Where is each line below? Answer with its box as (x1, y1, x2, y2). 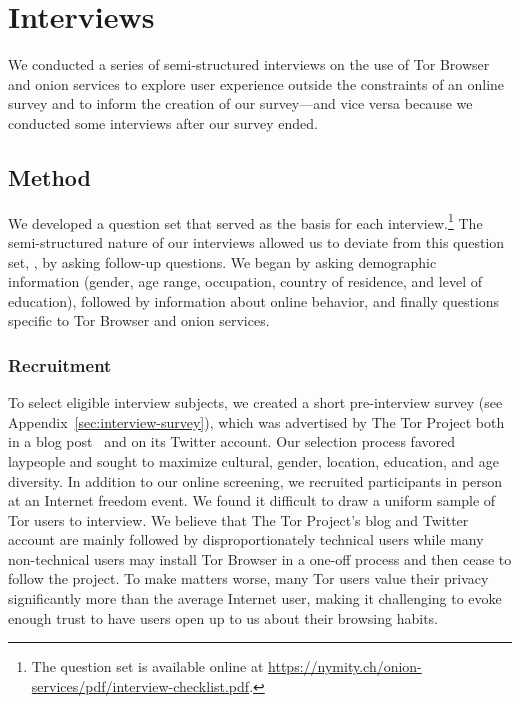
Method (8, 161, 91, 192)
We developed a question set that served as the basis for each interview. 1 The (8, 209, 483, 233)
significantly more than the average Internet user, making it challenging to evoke (8, 588, 502, 609)
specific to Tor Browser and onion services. (8, 310, 270, 331)
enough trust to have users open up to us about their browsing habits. (8, 607, 438, 628)
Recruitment (8, 352, 112, 377)
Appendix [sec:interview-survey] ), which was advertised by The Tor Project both (8, 411, 505, 432)
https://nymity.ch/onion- (268, 656, 422, 677)
